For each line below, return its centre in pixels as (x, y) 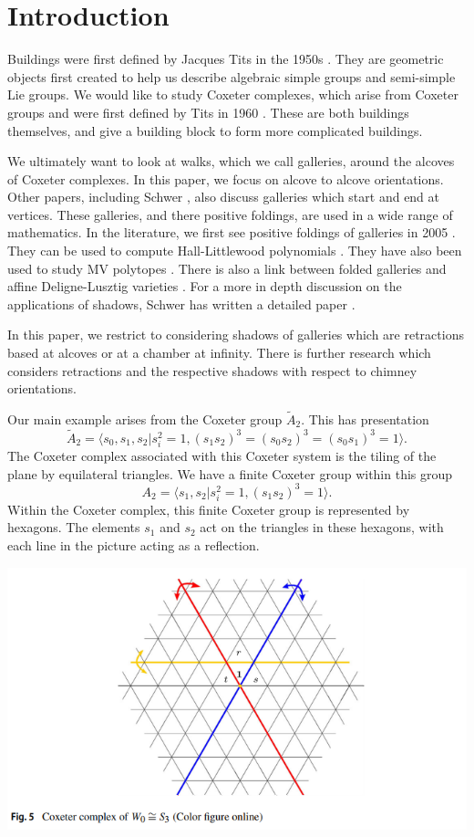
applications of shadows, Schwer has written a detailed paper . (181, 303)
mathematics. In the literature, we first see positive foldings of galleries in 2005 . (232, 232)
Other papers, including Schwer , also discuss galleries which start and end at (224, 197)
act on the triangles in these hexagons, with (322, 527)
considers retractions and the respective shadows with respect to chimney (212, 370)
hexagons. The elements (74, 527)
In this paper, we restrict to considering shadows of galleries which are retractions (236, 335)
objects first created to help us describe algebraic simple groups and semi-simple (232, 76)
